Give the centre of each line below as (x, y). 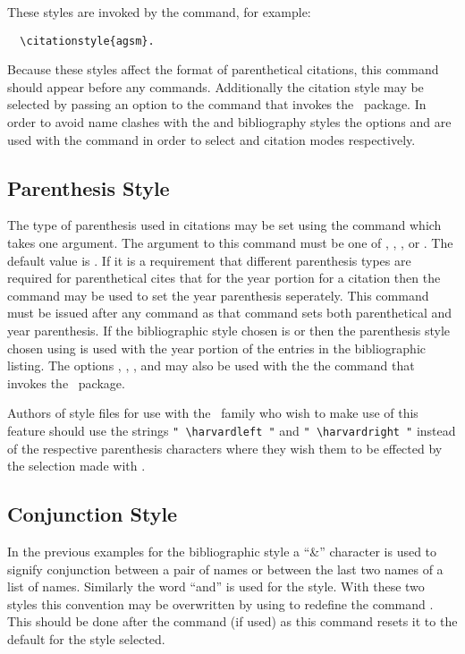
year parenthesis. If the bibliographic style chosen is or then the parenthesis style (229, 330)
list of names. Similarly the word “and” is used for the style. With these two (216, 586)
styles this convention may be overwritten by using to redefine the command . (220, 603)
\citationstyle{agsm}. (87, 41)
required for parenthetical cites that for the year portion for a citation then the (224, 278)
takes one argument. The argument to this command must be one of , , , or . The (230, 243)
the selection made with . (76, 466)
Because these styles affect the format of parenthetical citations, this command (223, 69)
